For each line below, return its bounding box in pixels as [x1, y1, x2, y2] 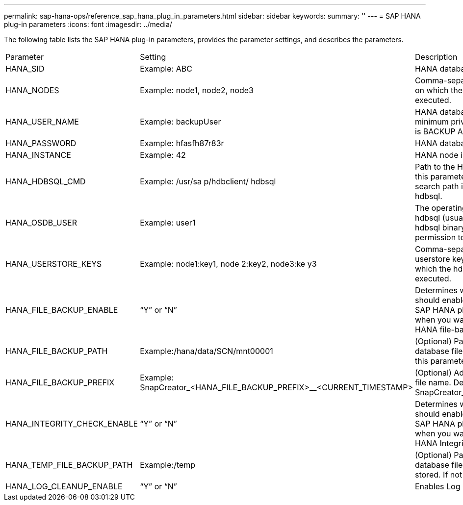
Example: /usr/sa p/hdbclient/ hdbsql [140, 177, 276, 186]
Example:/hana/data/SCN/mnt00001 [140, 346, 273, 356]
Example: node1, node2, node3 [140, 85, 254, 95]
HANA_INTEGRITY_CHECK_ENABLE [5, 419, 138, 429]
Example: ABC [140, 64, 192, 74]
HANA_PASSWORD [5, 138, 77, 148]
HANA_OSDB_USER [5, 218, 77, 227]
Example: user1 [140, 218, 196, 227]
